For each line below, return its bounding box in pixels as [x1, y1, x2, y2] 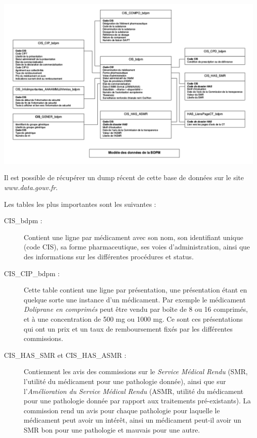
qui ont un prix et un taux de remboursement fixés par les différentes [24, 323, 233, 334]
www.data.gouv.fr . [4, 182, 58, 193]
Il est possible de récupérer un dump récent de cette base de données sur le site [4, 172, 244, 183]
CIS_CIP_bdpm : [4, 268, 60, 278]
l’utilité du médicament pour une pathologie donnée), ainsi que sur [24, 376, 226, 386]
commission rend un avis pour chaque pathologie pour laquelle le [24, 405, 220, 415]
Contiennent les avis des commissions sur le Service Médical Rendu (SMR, [24, 366, 248, 377]
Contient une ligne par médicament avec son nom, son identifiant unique [24, 232, 243, 242]
